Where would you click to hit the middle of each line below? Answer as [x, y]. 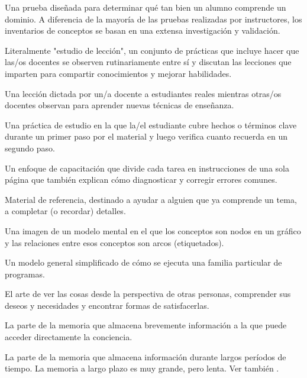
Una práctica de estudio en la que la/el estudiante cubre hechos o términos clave [151, 125]
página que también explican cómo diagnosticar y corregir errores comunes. [141, 180]
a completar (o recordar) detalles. [65, 211]
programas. [25, 274]
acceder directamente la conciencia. [69, 337]
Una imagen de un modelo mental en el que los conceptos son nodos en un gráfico [153, 230]
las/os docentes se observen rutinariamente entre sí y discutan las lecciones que [148, 62]
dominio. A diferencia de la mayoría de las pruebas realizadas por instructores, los [153, 19]
